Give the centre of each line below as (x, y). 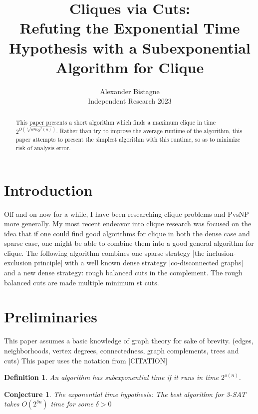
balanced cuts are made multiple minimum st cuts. (82, 282)
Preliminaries (51, 317)
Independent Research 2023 (130, 101)
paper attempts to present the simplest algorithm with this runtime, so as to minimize (128, 139)
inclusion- (221, 253)
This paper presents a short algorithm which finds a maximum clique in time (116, 122)
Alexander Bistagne (130, 91)
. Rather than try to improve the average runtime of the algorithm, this (149, 131)
